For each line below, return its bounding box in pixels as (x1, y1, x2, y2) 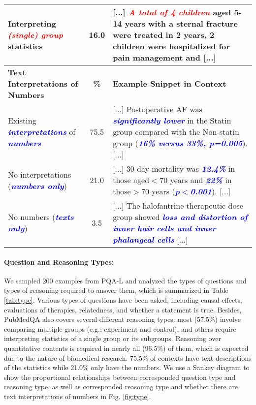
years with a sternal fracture (125, 18, 238, 29)
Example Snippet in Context (113, 78, 226, 89)
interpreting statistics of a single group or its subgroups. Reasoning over (4, 333, 221, 343)
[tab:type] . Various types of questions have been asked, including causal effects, (4, 294, 242, 305)
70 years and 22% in (160, 174, 232, 186)
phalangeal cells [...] (113, 234, 188, 245)
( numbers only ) (8, 180, 67, 191)
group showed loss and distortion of (113, 211, 248, 222)
